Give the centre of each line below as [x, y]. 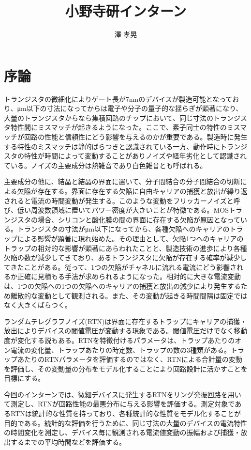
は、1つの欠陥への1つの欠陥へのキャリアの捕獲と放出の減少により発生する [122, 286]
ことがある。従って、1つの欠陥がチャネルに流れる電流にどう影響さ [130, 267]
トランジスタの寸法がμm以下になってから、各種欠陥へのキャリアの [123, 229]
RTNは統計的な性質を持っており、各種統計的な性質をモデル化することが [126, 413]
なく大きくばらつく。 [38, 305]
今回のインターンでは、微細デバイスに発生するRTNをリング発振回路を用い [123, 394]
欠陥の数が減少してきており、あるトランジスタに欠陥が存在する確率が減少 [122, 257]
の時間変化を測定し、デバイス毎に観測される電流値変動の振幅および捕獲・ [122, 432]
